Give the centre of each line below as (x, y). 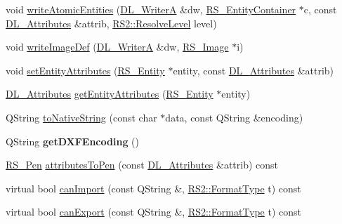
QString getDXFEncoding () (72, 141)
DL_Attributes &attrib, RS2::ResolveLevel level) (111, 23)
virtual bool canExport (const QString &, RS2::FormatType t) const (154, 212)
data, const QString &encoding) (234, 117)
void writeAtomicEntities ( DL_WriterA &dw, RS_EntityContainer (151, 9)
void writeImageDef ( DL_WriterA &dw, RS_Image (117, 47)
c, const (320, 9)
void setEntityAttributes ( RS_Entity (85, 70)
